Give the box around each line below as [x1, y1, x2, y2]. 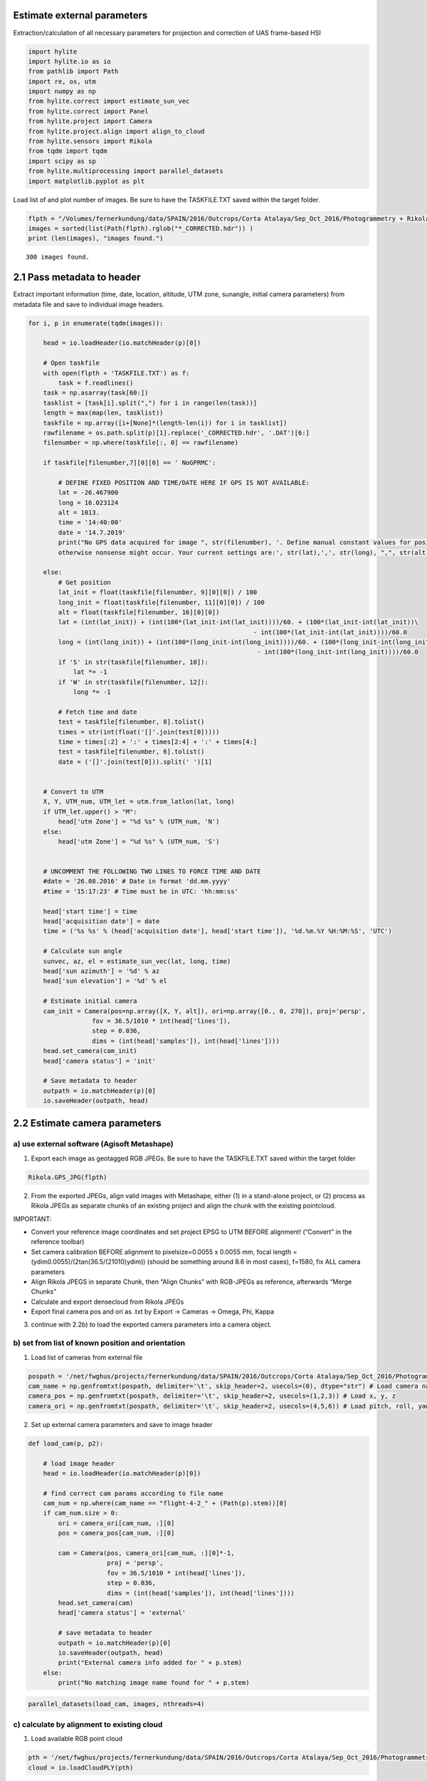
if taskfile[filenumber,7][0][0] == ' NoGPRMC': [43, 459, 216, 467]
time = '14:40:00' [58, 519, 122, 526]
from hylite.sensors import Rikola [28, 137, 152, 145]
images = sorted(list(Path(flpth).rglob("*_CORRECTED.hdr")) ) [28, 224, 254, 232]
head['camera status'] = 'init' [43, 1056, 157, 1065]
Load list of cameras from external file [31, 1353, 143, 1361]
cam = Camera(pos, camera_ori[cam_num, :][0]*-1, [58, 1549, 235, 1557]
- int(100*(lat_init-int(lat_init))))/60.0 [253, 628, 407, 636]
